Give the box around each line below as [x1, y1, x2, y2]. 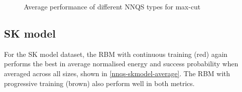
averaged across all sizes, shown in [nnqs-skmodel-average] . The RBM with [4, 68, 230, 78]
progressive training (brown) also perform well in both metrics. [4, 78, 195, 88]
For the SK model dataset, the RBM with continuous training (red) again [4, 48, 228, 59]
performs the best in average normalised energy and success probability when [4, 58, 239, 69]
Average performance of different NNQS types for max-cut [24, 1, 200, 11]
